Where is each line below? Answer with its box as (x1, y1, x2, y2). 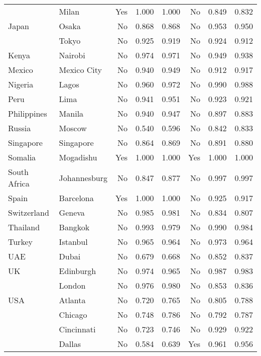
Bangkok (59, 221, 90, 233)
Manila (59, 108, 84, 119)
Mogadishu (59, 151, 97, 163)
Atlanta (59, 294, 86, 306)
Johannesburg (59, 171, 107, 184)
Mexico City (59, 64, 102, 75)
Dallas (59, 338, 81, 349)
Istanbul (59, 236, 88, 247)
